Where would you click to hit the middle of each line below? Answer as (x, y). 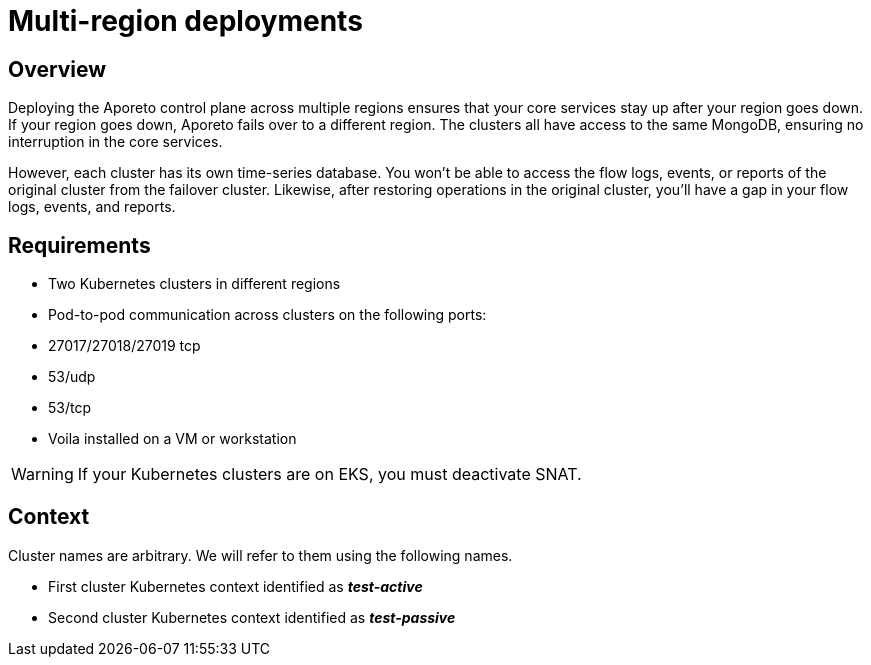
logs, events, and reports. (92, 207)
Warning (42, 474)
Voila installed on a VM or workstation (172, 439)
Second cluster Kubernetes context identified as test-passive (252, 617)
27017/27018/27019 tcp (124, 346)
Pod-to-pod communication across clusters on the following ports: (267, 315)
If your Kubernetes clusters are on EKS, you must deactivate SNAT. (329, 474)
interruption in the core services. (115, 142)
